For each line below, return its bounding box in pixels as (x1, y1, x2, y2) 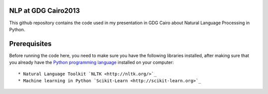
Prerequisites (9, 40, 52, 48)
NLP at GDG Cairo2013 (9, 6, 80, 15)
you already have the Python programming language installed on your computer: (9, 59, 174, 65)
